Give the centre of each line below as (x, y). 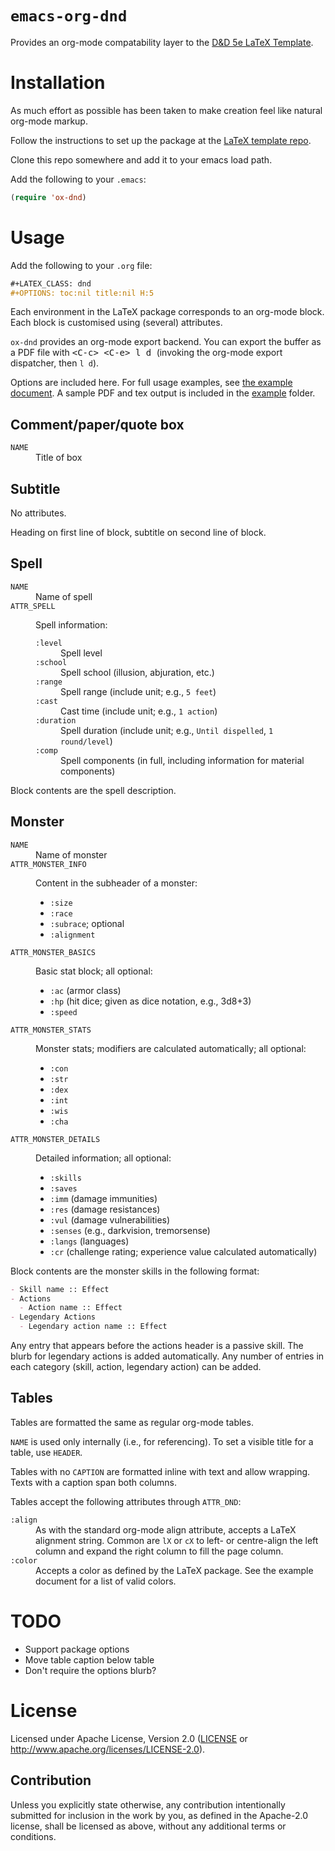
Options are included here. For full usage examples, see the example (151, 383)
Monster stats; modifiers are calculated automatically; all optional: (171, 1048)
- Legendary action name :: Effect (93, 1327)
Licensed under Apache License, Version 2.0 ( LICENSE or (129, 1738)
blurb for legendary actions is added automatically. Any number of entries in (167, 1356)
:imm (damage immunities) (103, 1198)
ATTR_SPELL (33, 606)
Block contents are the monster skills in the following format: (135, 1271)
